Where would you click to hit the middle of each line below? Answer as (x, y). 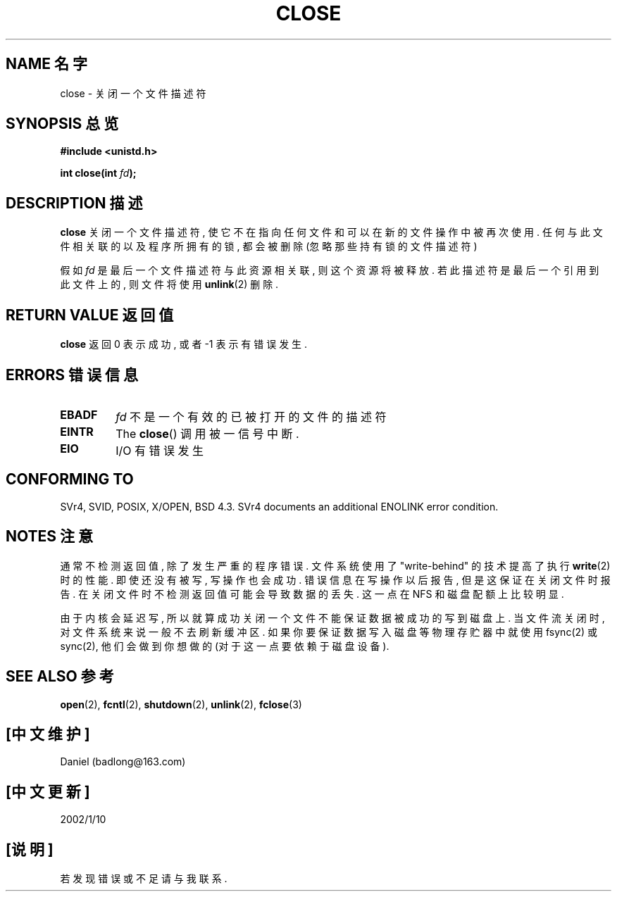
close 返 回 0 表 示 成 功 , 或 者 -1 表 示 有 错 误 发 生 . (184, 344)
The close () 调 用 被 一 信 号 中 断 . (207, 433)
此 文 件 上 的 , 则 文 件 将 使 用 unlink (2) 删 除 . (169, 284)
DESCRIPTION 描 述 (74, 203)
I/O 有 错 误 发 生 (160, 450)
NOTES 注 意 (49, 537)
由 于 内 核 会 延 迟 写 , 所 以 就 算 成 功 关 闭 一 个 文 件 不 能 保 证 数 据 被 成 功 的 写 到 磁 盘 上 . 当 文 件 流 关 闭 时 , (332, 617)
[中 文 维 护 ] (48, 734)
